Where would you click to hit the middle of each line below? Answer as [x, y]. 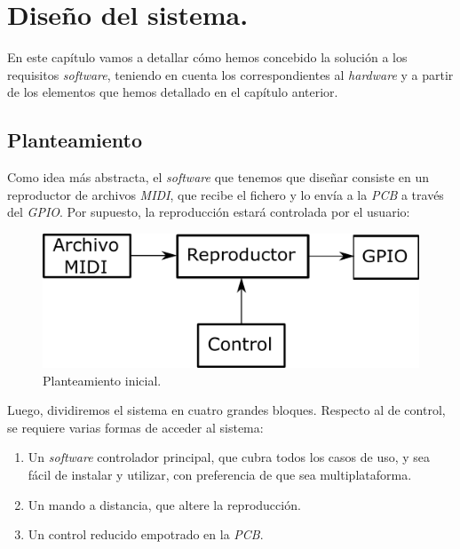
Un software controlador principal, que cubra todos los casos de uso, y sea [229, 457]
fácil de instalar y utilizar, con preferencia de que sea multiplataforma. [220, 474]
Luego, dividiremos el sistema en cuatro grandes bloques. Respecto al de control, [226, 410]
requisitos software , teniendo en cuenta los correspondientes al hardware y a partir [230, 74]
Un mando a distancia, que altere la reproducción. [164, 504]
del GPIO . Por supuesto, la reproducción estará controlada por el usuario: [209, 212]
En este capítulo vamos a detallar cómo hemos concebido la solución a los [207, 57]
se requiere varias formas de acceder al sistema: [135, 427]
